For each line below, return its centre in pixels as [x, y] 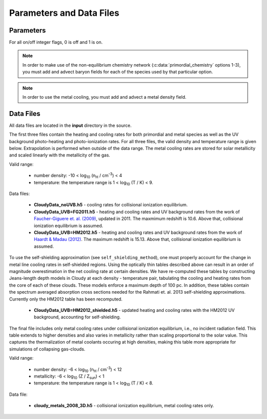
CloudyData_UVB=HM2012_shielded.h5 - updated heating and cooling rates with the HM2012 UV [134, 310]
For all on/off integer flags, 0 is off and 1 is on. [56, 42]
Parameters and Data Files [64, 13]
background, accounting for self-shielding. [77, 317]
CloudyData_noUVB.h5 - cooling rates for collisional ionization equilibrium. [111, 205]
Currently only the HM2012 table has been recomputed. [66, 299]
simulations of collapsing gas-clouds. [47, 349]
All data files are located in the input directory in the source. [70, 125]
